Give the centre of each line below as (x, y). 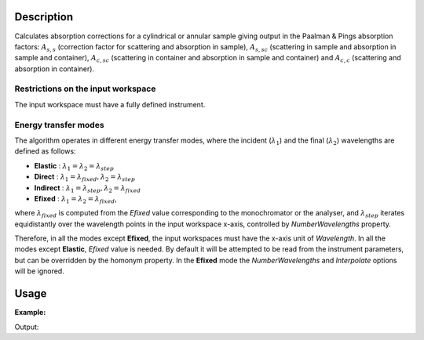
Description (44, 17)
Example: (30, 313)
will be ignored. (39, 271)
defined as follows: (45, 151)
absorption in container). (54, 69)
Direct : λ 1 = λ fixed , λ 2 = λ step (85, 178)
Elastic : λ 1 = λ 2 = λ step (74, 166)
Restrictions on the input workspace (85, 89)
